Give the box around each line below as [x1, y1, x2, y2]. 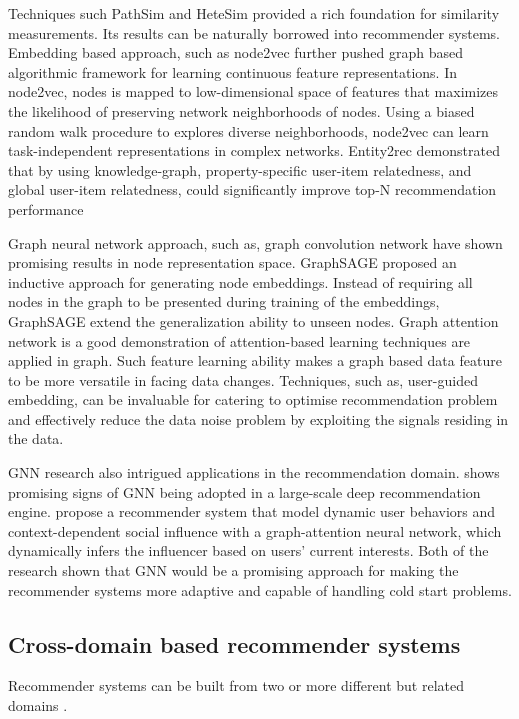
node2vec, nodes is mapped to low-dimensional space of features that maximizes [8, 81, 499, 102]
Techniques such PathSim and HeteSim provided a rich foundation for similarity [8, 3, 500, 23]
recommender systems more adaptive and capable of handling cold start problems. [8, 579, 512, 600]
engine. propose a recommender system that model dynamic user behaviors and [8, 501, 496, 522]
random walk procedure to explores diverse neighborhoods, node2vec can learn [8, 120, 489, 141]
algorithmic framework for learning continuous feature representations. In [8, 61, 457, 82]
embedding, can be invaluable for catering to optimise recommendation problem [8, 389, 498, 410]
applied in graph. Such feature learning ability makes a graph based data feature [8, 350, 502, 371]
